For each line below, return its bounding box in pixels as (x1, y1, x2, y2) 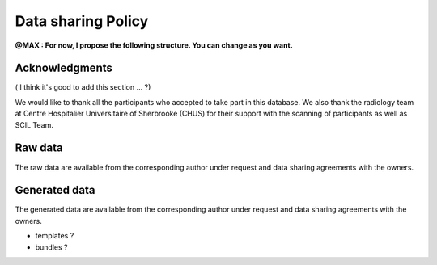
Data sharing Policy (15, 12, 149, 30)
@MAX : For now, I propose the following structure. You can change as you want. (15, 40, 293, 50)
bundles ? (35, 242, 68, 252)
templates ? (35, 231, 74, 241)
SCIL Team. (15, 120, 54, 129)
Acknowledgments (15, 61, 113, 75)
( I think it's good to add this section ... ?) (15, 82, 151, 92)
